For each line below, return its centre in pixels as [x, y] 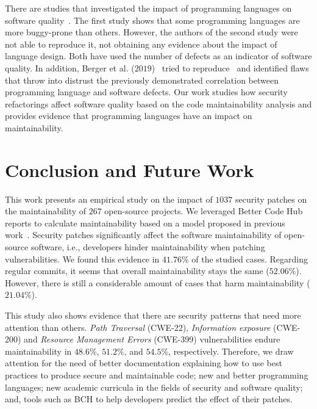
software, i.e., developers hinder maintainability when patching [148, 247]
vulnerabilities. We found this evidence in [82, 259]
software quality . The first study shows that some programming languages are [152, 20]
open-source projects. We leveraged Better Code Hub [204, 211]
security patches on [271, 199]
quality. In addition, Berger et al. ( [70, 67]
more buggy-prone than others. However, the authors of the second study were [151, 32]
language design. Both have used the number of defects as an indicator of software [158, 56]
